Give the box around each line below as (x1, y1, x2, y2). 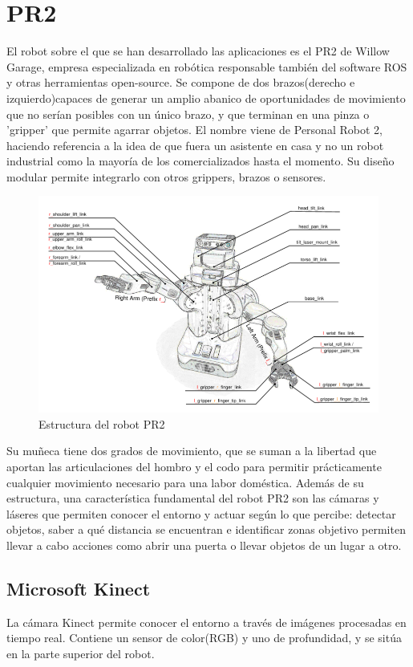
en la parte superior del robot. (6, 645, 155, 662)
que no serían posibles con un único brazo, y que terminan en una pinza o (6, 105, 370, 122)
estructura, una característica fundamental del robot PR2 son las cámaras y (6, 490, 379, 506)
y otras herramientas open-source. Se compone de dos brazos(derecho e (6, 74, 355, 91)
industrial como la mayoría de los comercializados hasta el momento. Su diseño (6, 153, 395, 169)
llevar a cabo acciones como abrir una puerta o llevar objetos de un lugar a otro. (6, 537, 402, 554)
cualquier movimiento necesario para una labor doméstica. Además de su (6, 474, 364, 490)
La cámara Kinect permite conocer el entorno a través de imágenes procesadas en (6, 613, 407, 630)
